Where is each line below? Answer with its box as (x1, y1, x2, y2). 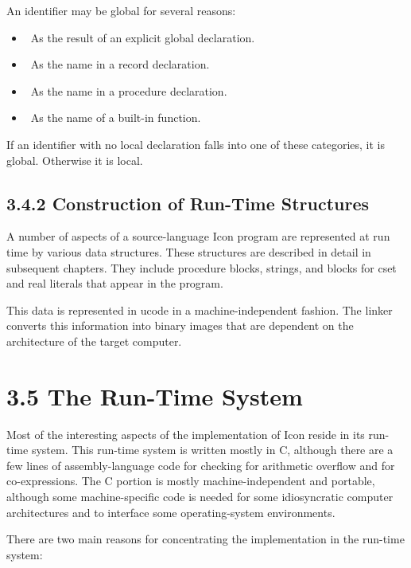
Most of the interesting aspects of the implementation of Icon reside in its (6, 425, 365, 442)
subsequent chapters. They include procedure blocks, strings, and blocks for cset (6, 259, 397, 276)
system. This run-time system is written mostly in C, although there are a (31, 441, 394, 458)
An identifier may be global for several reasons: (6, 2, 236, 18)
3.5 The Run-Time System (6, 379, 303, 412)
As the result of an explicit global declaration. (30, 29, 255, 45)
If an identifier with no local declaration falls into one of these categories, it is (6, 135, 386, 152)
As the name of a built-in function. (30, 109, 201, 126)
